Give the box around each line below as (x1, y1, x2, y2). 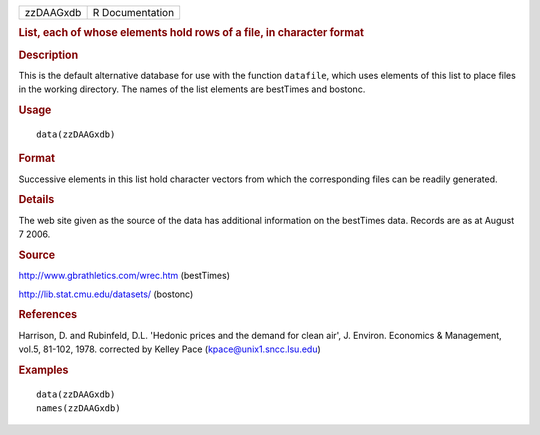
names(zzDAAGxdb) (36, 402, 121, 414)
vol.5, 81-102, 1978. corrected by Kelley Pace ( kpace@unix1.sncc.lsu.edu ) (18, 343, 322, 355)
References (18, 308, 78, 322)
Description (18, 48, 79, 62)
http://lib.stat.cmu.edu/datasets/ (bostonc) (18, 288, 194, 300)
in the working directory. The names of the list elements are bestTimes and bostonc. (18, 83, 366, 95)
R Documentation (92, 6, 175, 19)
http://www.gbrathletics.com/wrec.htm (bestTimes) (18, 270, 230, 282)
